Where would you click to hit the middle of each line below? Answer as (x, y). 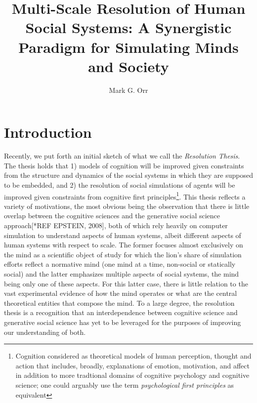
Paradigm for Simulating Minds (128, 47)
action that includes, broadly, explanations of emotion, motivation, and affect (132, 365)
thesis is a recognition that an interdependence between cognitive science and (121, 312)
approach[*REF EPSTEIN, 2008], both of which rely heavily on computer (116, 225)
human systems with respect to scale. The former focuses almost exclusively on (124, 245)
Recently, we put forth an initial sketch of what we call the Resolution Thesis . (122, 156)
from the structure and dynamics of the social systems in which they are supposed (128, 175)
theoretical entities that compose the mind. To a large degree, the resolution (119, 302)
